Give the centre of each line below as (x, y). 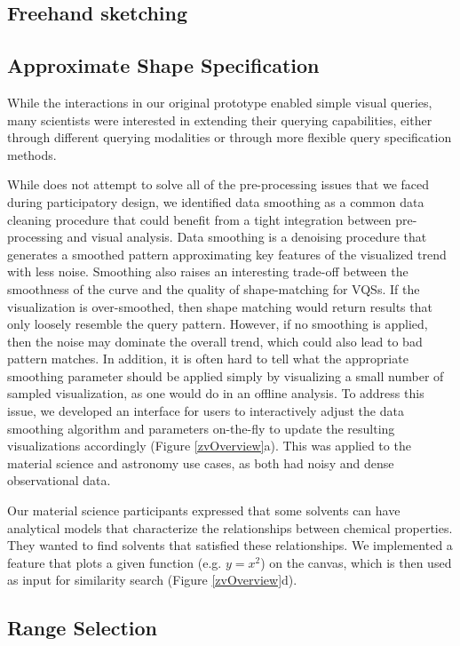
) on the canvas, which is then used (356, 562)
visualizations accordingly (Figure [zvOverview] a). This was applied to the (209, 446)
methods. (32, 154)
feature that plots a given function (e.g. (115, 562)
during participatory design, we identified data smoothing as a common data (216, 201)
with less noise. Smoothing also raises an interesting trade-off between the (208, 271)
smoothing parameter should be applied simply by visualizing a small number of (226, 375)
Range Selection (83, 628)
